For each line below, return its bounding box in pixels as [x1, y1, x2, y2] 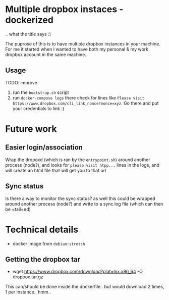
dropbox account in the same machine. [5, 52, 87, 58]
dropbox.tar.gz [12, 274, 43, 280]
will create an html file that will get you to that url [5, 167, 106, 173]
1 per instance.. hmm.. [5, 289, 51, 295]
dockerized [5, 14, 54, 26]
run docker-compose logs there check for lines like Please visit [12, 94, 145, 101]
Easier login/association [5, 143, 83, 152]
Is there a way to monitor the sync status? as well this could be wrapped [5, 195, 155, 202]
